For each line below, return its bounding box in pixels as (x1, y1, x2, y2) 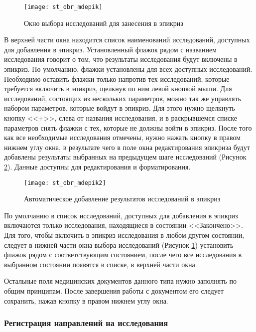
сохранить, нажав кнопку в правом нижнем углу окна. (4, 295, 168, 306)
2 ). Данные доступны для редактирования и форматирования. (4, 161, 191, 171)
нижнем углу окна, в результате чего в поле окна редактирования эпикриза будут (4, 142, 250, 152)
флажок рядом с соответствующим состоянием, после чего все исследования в (4, 249, 242, 260)
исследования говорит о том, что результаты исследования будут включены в (4, 54, 238, 64)
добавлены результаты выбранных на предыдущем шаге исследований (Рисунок (4, 152, 247, 162)
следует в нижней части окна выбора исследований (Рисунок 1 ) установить (4, 239, 234, 250)
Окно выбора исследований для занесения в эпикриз (24, 17, 183, 28)
